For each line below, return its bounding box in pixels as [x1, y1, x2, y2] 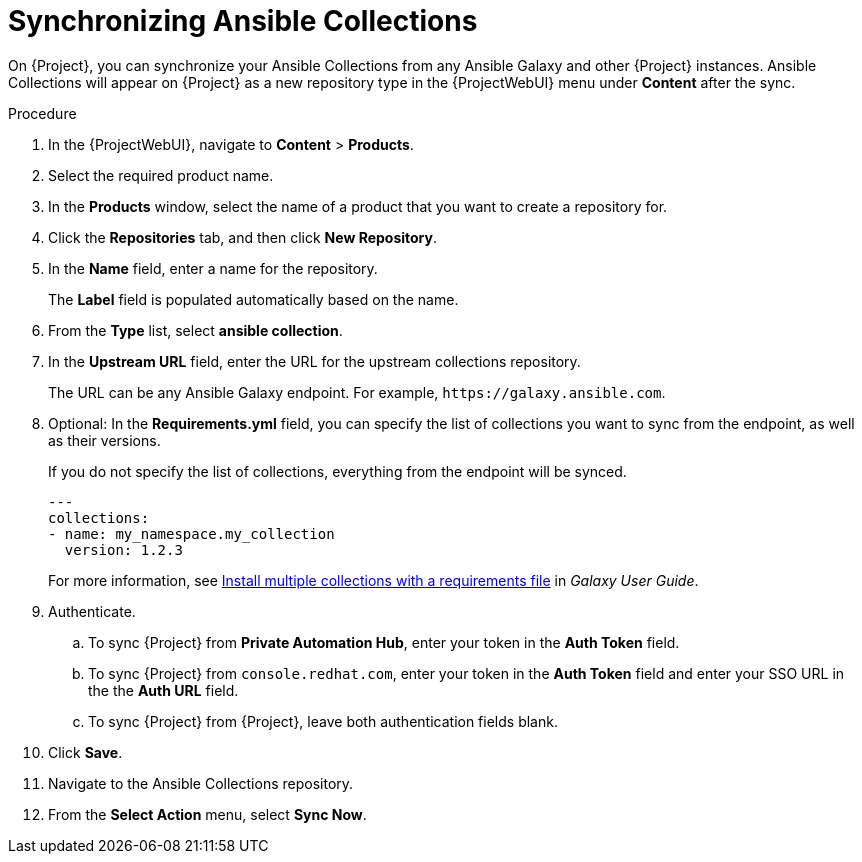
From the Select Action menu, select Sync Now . [48, 805, 367, 823]
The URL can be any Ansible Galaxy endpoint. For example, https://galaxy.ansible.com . [48, 383, 666, 401]
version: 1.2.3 [64, 541, 183, 558]
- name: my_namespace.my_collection [48, 525, 335, 542]
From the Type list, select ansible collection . [48, 321, 343, 339]
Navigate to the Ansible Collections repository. [48, 774, 354, 792]
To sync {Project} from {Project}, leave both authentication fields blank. [88, 712, 558, 730]
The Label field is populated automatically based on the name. [48, 290, 459, 308]
